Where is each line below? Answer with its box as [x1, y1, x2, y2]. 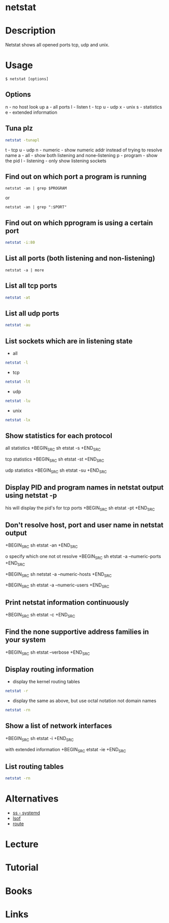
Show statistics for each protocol [5, 431, 113, 440]
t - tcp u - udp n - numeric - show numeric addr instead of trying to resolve [5, 147, 162, 153]
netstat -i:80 [5, 240, 36, 245]
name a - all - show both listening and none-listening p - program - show [5, 152, 158, 158]
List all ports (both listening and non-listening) [5, 254, 155, 263]
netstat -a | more [5, 267, 44, 273]
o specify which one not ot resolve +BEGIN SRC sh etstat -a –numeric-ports [5, 553, 161, 560]
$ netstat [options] [5, 76, 49, 82]
